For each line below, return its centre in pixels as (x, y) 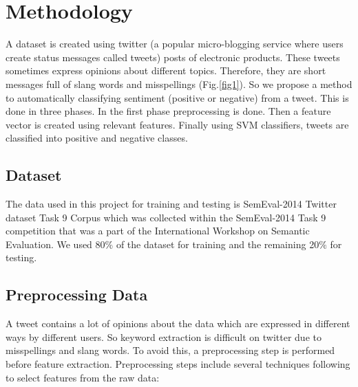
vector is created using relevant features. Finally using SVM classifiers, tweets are (177, 124)
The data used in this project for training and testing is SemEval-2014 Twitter (171, 204)
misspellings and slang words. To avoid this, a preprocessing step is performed (170, 350)
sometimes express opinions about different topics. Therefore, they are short (166, 70)
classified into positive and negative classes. (97, 138)
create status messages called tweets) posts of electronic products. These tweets (173, 57)
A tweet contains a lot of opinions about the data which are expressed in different (178, 323)
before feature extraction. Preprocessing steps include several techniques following (178, 364)
